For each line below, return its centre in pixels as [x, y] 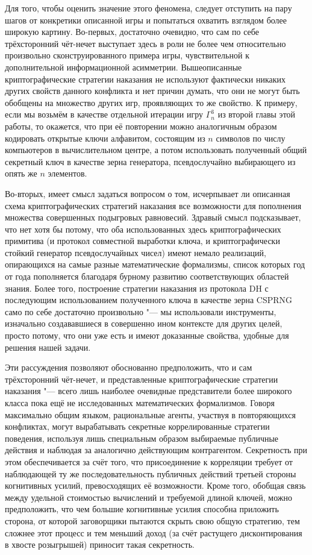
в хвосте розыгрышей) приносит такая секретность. [100, 544]
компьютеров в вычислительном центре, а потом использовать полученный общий [156, 150]
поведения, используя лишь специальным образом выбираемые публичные [142, 438]
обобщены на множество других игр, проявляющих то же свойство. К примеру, [151, 102]
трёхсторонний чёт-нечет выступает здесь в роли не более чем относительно [145, 43]
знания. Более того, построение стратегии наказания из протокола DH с [137, 288]
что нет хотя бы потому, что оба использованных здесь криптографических [143, 229]
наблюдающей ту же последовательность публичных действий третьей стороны [151, 473]
